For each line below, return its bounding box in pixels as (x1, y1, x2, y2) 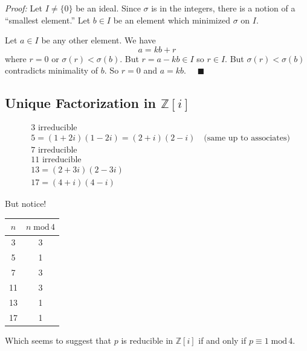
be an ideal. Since (76, 2, 141, 14)
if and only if (198, 334, 247, 346)
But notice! (5, 197, 47, 210)
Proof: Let (5, 2, 42, 14)
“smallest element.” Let (5, 13, 91, 26)
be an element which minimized (113, 13, 230, 26)
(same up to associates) (204, 134, 290, 143)
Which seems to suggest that (5, 334, 112, 346)
